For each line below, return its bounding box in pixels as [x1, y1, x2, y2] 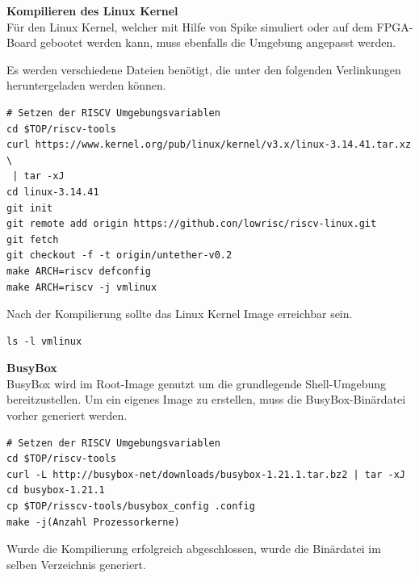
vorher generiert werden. [6, 407, 128, 424]
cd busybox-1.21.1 [6, 484, 105, 496]
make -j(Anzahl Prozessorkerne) [6, 516, 180, 528]
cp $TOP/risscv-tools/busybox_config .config [6, 501, 255, 513]
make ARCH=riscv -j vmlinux [6, 281, 157, 293]
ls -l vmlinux [6, 335, 82, 347]
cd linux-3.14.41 [6, 186, 99, 198]
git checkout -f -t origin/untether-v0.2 [6, 249, 233, 262]
